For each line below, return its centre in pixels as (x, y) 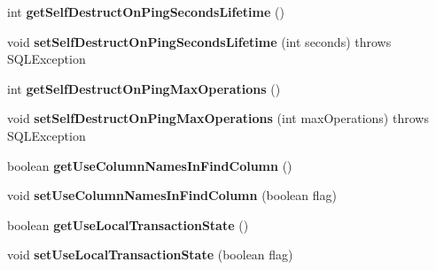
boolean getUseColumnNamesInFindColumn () (150, 165)
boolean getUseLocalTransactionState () (128, 224)
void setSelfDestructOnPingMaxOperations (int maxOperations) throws (218, 118)
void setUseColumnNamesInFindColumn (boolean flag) (172, 195)
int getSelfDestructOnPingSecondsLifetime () (146, 12)
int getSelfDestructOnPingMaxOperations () (144, 88)
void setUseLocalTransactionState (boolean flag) (150, 255)
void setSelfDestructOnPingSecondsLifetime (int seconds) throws (199, 41)
